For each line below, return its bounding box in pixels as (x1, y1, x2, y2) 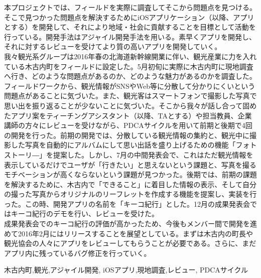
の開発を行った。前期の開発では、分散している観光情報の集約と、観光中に (4, 129, 250, 140)
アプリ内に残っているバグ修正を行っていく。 (4, 247, 151, 258)
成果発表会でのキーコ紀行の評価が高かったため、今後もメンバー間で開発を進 (4, 218, 257, 229)
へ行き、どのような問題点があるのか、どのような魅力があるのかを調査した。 (4, 71, 256, 81)
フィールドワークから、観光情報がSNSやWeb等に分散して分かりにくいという (4, 80, 255, 91)
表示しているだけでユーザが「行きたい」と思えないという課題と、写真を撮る (4, 159, 256, 170)
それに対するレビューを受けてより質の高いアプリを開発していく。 (4, 41, 222, 52)
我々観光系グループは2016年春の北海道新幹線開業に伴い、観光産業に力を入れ (4, 51, 257, 61)
